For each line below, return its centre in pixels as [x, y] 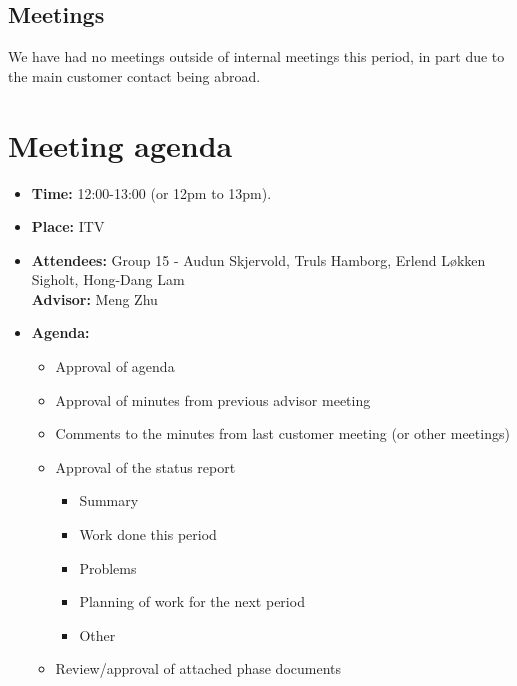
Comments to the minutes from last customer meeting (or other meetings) [282, 433]
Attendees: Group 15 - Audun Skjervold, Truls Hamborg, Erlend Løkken [258, 259]
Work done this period [148, 534]
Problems [108, 567]
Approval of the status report [145, 466]
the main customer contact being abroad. [134, 75]
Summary [109, 500]
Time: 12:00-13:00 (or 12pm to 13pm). [151, 192]
